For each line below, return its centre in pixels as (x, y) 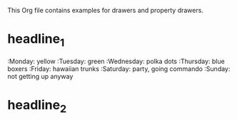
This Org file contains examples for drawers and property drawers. (105, 10)
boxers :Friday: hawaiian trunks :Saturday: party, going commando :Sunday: (119, 69)
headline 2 (37, 106)
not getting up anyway (40, 76)
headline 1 (36, 40)
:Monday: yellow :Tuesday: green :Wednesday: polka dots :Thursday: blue (116, 61)
